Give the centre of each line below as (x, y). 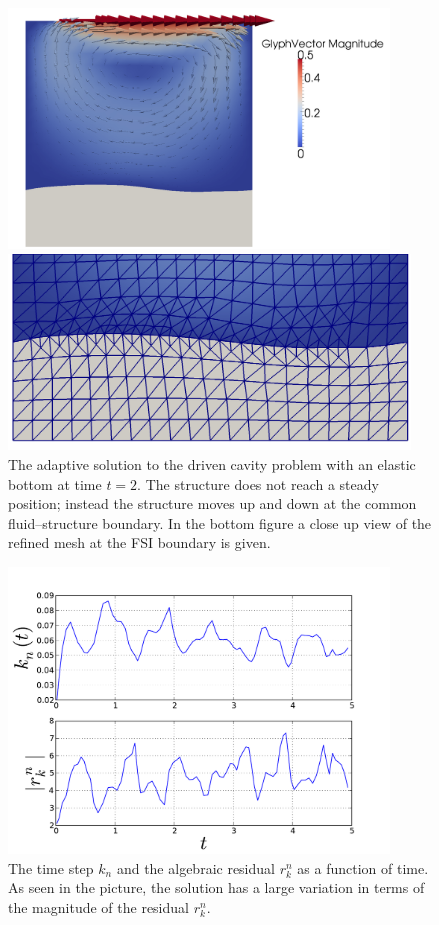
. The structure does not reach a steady (258, 483)
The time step (51, 867)
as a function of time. (363, 867)
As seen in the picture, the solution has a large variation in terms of (216, 887)
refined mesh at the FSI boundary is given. (139, 542)
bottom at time (55, 483)
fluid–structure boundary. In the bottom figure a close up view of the (220, 522)
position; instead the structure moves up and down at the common (212, 503)
